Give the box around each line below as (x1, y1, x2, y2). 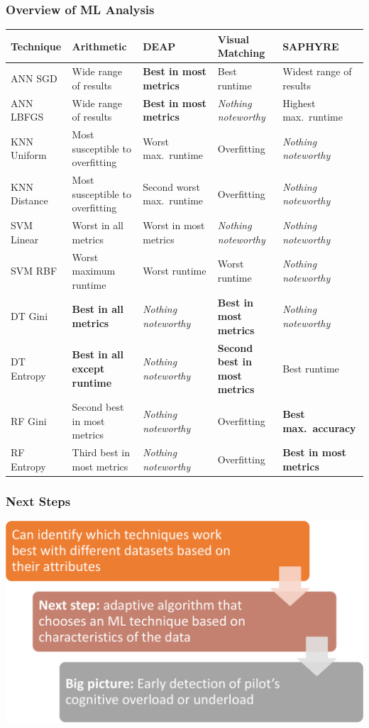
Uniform (11, 148, 47, 162)
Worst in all (72, 218, 124, 233)
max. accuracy (282, 420, 356, 435)
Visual (217, 31, 249, 46)
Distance (11, 193, 48, 208)
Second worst (143, 179, 200, 194)
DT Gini (11, 309, 48, 324)
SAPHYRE (282, 38, 339, 53)
